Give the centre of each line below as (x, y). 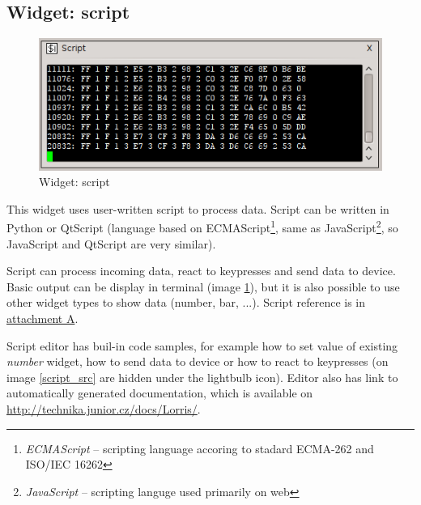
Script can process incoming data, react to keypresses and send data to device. (201, 271)
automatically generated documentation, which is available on (160, 393)
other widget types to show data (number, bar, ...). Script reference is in (186, 302)
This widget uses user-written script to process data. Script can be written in (198, 208)
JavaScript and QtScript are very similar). (111, 243)
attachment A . (43, 318)
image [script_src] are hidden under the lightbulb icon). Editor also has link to (202, 377)
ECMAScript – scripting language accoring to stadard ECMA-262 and (200, 448)
